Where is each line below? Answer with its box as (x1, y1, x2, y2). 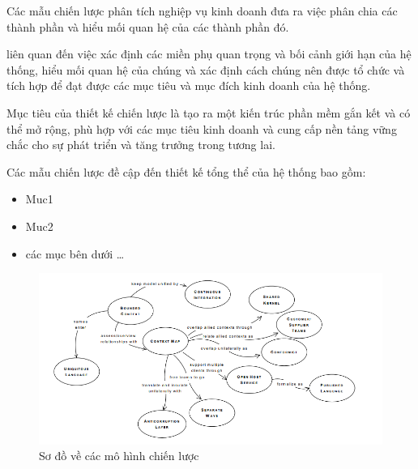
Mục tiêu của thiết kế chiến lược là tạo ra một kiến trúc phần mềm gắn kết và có (6, 104, 411, 121)
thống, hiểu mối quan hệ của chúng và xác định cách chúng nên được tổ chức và (6, 61, 405, 78)
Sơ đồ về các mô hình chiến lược (39, 447, 199, 464)
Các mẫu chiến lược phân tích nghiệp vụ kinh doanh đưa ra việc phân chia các (6, 2, 398, 19)
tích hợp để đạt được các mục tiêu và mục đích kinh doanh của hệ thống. (6, 77, 371, 94)
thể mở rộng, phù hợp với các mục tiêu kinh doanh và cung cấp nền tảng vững (6, 120, 397, 137)
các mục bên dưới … (25, 245, 125, 262)
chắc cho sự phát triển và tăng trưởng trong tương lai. (6, 136, 275, 153)
